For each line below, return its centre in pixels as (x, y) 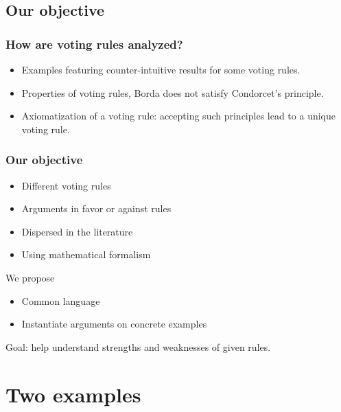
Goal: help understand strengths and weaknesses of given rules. (138, 346)
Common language (61, 300)
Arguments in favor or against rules (96, 208)
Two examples (73, 394)
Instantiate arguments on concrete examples (114, 324)
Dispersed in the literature (77, 231)
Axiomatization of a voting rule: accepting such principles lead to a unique (178, 116)
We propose (30, 277)
